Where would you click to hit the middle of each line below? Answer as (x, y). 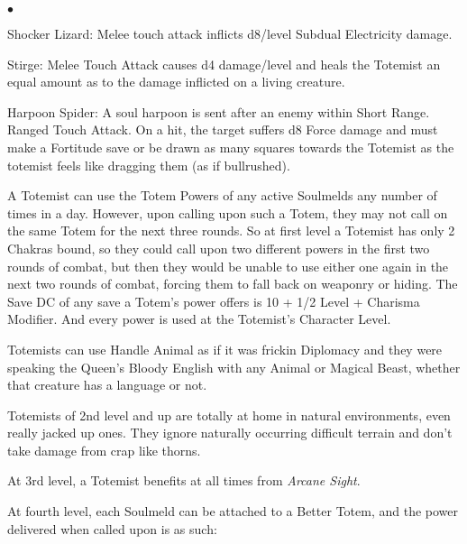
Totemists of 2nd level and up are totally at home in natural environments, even (229, 415)
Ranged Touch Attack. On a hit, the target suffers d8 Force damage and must (223, 129)
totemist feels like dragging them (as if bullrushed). (149, 165)
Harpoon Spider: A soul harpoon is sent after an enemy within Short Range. (219, 111)
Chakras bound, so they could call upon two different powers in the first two (219, 248)
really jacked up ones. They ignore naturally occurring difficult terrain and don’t (230, 433)
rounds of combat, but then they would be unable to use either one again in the (228, 266)
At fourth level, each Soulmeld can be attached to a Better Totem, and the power (233, 511)
